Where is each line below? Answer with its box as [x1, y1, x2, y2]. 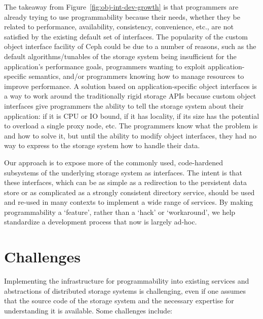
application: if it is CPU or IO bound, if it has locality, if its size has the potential [4, 110, 259, 121]
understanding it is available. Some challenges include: [4, 305, 173, 315]
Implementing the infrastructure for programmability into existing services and [4, 276, 249, 286]
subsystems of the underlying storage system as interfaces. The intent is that [4, 167, 242, 177]
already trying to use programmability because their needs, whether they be [4, 11, 240, 22]
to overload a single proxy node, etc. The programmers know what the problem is [4, 120, 258, 131]
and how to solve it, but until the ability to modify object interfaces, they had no [4, 130, 257, 141]
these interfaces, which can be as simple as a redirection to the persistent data [4, 177, 247, 188]
